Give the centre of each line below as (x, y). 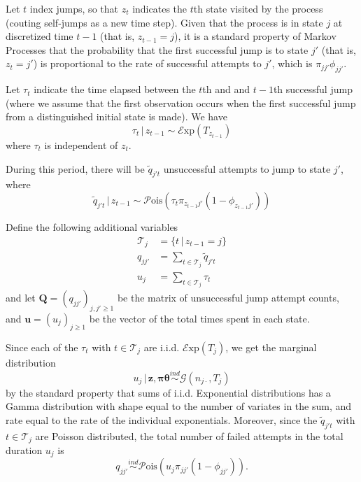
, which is (292, 63)
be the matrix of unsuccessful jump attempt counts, (228, 298)
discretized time (40, 36)
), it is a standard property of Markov (255, 36)
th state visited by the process (258, 8)
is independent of (81, 144)
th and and (226, 89)
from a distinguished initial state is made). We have (116, 116)
